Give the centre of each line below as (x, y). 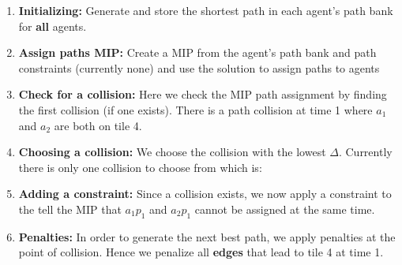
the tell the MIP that (70, 209)
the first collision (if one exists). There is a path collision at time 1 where (195, 109)
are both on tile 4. (98, 125)
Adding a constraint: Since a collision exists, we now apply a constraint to (205, 194)
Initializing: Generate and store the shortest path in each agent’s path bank (206, 10)
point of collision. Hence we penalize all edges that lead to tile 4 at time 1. (201, 252)
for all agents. (53, 26)
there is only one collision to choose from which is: (140, 167)
